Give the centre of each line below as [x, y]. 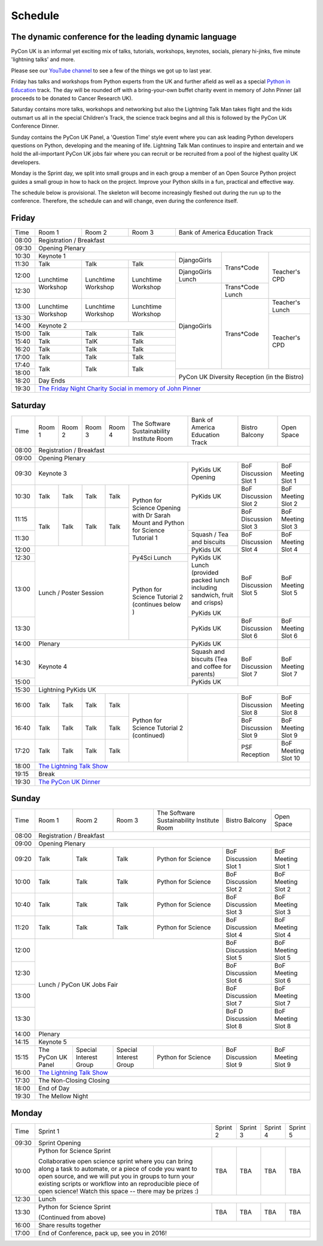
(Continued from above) [72, 1217]
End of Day [54, 1089]
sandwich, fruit [212, 595]
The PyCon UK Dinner [69, 781]
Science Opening [156, 508]
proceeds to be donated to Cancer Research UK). [72, 98]
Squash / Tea [210, 534]
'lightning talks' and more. [43, 59]
